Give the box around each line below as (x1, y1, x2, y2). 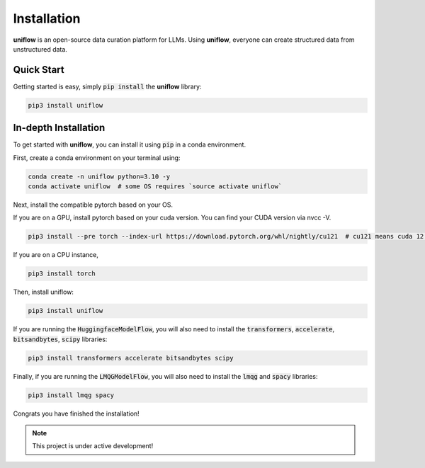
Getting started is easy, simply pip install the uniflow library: (13, 82, 202, 91)
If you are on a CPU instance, (13, 251, 99, 259)
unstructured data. (13, 45, 67, 53)
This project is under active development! (32, 442, 154, 450)
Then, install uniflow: (13, 287, 74, 297)
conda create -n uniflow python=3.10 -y (28, 172, 170, 181)
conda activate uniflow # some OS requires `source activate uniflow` (28, 183, 283, 190)
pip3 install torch (28, 270, 96, 278)
